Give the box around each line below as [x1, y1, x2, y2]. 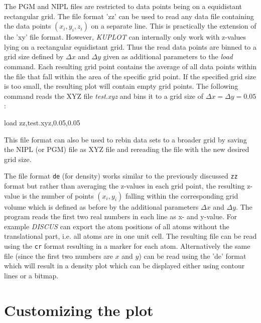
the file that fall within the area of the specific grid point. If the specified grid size [4, 71, 256, 81]
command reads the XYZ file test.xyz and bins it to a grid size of [4, 90, 204, 101]
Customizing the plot [4, 299, 154, 320]
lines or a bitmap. [4, 270, 59, 280]
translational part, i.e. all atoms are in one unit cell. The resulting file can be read [4, 231, 257, 241]
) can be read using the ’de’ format [139, 250, 246, 261]
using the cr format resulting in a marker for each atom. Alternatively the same [4, 240, 250, 251]
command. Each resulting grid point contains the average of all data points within [4, 61, 257, 71]
